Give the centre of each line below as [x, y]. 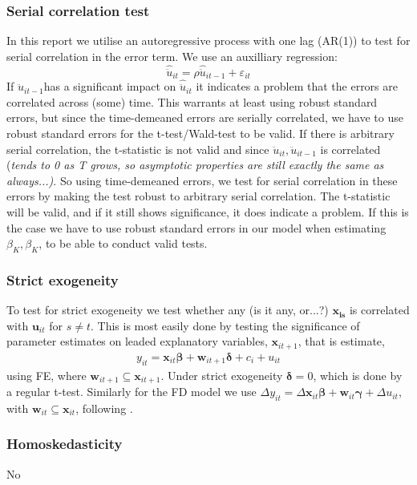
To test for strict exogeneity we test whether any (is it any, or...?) [168, 310]
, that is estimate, [341, 341]
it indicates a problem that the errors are [297, 86]
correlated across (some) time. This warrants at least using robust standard [192, 101]
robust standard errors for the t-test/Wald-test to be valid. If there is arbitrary [200, 133]
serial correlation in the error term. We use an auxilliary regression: [172, 56]
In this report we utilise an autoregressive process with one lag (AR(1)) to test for [208, 40]
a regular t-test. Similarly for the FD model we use [132, 392]
